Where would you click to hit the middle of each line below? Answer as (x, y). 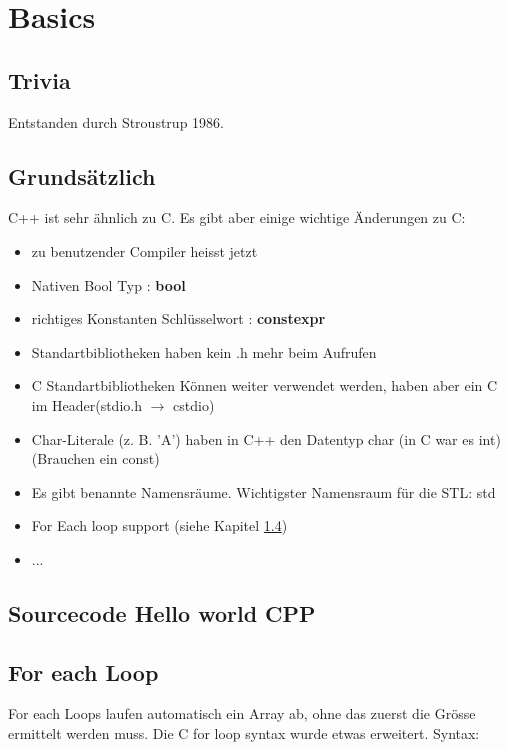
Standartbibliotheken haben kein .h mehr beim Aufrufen (204, 351)
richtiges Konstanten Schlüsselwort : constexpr (178, 318)
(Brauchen (63, 458)
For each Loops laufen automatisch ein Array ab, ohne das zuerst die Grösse (242, 713)
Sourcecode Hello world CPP (162, 612)
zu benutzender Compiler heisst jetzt (144, 250)
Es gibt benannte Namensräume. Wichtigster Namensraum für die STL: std (263, 491)
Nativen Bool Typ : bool (108, 284)
